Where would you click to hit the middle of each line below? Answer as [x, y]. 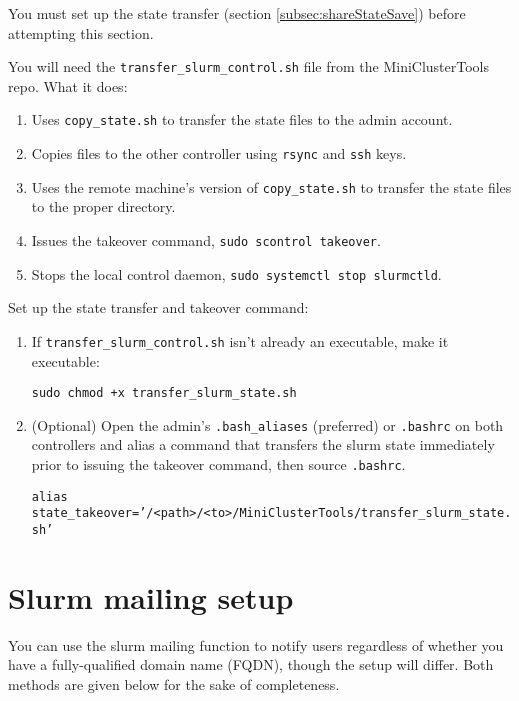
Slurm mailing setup [151, 596]
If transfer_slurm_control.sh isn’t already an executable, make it [240, 340]
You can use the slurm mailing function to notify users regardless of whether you [256, 644]
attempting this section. [81, 32]
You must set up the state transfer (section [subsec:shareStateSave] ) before [237, 13]
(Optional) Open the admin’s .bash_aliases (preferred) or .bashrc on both [267, 424]
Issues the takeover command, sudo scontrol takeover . [206, 240]
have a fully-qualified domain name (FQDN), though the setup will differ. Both [251, 664]
